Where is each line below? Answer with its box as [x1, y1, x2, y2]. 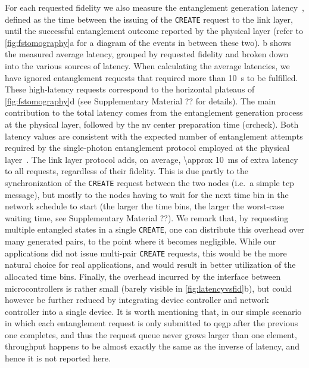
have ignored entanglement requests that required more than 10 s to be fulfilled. [5, 71, 298, 84]
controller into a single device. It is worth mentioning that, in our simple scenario [5, 305, 302, 317]
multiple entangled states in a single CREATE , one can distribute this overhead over [5, 223, 305, 236]
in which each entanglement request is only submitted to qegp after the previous [5, 317, 298, 329]
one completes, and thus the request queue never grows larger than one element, [5, 328, 297, 341]
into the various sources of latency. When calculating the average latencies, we [5, 60, 290, 72]
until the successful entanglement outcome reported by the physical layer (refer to [5, 24, 303, 37]
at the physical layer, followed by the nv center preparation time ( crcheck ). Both [5, 118, 299, 130]
